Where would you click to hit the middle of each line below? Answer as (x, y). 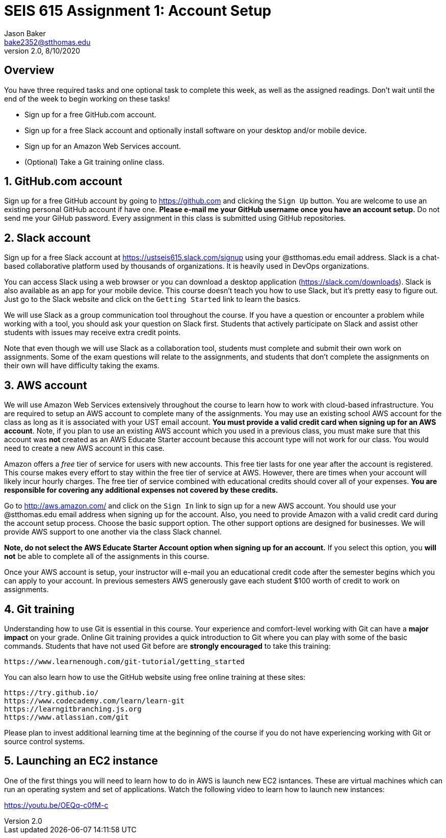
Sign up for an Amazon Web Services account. (103, 146)
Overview (29, 70)
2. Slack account (47, 238)
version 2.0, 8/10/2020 (42, 50)
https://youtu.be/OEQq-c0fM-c (56, 805)
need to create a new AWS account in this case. (84, 448)
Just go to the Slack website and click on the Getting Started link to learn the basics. (152, 299)
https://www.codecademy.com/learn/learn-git (95, 701)
